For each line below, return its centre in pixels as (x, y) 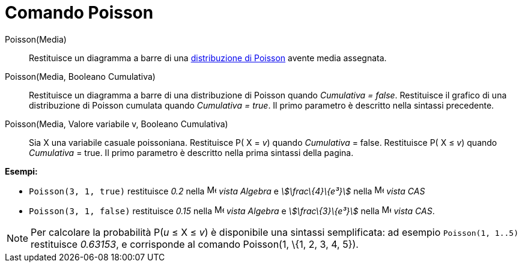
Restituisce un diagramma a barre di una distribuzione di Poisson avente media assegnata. (208, 58)
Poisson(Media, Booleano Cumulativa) (80, 76)
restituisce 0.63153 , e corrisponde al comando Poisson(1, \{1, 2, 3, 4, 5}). (195, 244)
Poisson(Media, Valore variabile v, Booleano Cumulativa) (117, 124)
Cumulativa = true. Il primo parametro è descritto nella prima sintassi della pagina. (191, 152)
